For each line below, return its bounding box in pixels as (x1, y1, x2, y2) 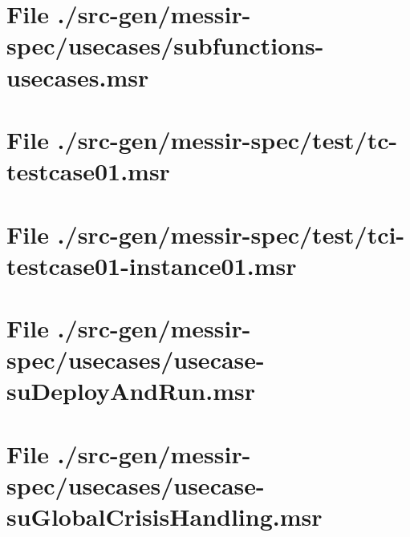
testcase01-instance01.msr (6, 248, 297, 281)
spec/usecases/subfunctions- (6, 29, 324, 62)
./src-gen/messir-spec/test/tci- (57, 217, 405, 250)
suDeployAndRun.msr (6, 374, 255, 407)
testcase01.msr (6, 155, 170, 188)
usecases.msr (6, 60, 149, 93)
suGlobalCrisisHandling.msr (6, 500, 323, 533)
